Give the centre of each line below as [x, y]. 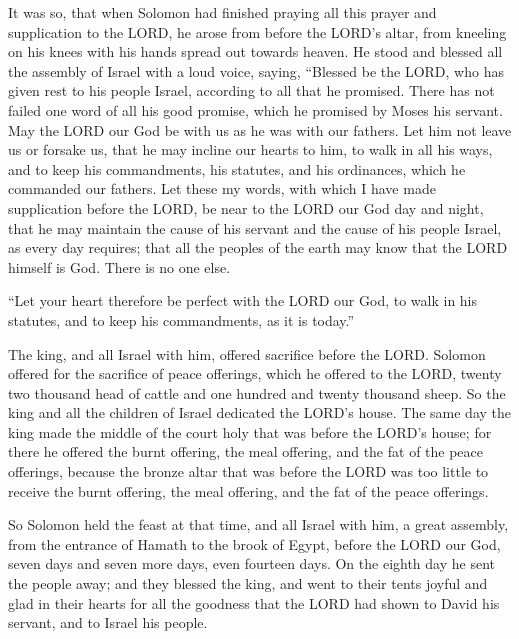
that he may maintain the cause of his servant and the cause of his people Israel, [255, 227]
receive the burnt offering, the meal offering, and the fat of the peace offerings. [248, 490]
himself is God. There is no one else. [119, 266]
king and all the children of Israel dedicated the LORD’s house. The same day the [260, 412]
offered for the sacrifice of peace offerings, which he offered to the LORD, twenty [255, 373]
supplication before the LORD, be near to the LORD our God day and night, [246, 207]
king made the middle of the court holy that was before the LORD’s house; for [250, 431]
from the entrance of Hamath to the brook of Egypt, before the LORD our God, [254, 543]
